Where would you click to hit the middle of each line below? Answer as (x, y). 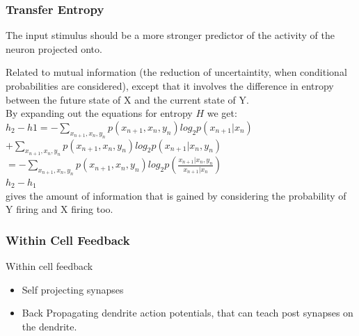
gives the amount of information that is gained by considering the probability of (176, 195)
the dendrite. (49, 326)
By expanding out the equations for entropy (99, 113)
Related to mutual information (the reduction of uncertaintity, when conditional (176, 72)
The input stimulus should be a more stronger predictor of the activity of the (170, 35)
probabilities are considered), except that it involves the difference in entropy (170, 86)
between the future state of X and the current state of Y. (127, 99)
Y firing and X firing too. (59, 209)
